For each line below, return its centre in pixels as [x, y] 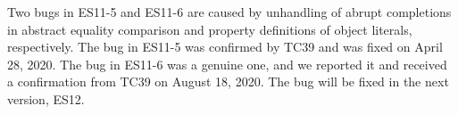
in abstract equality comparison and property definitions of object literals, [210, 29]
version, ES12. [46, 98]
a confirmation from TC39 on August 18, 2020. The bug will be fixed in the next [228, 81]
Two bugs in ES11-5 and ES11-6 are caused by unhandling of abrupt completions [229, 12]
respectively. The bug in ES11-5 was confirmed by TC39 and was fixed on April [225, 47]
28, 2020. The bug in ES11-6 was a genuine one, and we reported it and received [227, 64]
